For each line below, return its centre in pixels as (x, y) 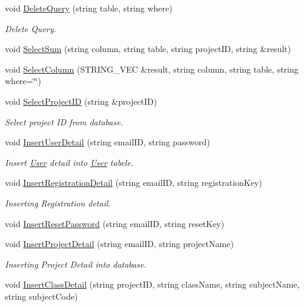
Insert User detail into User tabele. (69, 162)
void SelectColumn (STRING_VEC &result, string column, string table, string (152, 69)
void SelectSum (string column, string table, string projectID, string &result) (148, 49)
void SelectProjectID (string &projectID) (81, 101)
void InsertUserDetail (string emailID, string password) (107, 142)
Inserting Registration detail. (58, 203)
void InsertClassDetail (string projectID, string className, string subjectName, (152, 284)
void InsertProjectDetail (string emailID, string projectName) (119, 244)
